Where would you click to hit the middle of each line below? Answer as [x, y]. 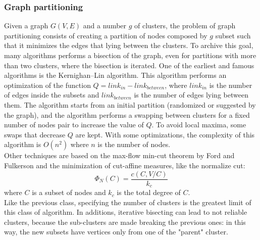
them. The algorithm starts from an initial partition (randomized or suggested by [130, 104]
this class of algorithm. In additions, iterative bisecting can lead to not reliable [126, 212]
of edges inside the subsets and [52, 95]
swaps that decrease [35, 134]
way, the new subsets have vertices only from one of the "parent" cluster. [116, 232]
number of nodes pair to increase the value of [74, 125]
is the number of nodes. [134, 144]
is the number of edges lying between [191, 95]
